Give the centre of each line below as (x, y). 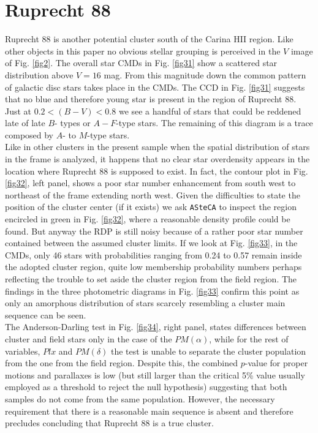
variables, (23, 351)
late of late (25, 123)
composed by (29, 134)
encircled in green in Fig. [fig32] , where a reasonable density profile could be (148, 219)
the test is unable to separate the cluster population (209, 351)
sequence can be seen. (46, 314)
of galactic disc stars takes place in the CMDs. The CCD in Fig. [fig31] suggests (155, 87)
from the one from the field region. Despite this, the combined (122, 363)
